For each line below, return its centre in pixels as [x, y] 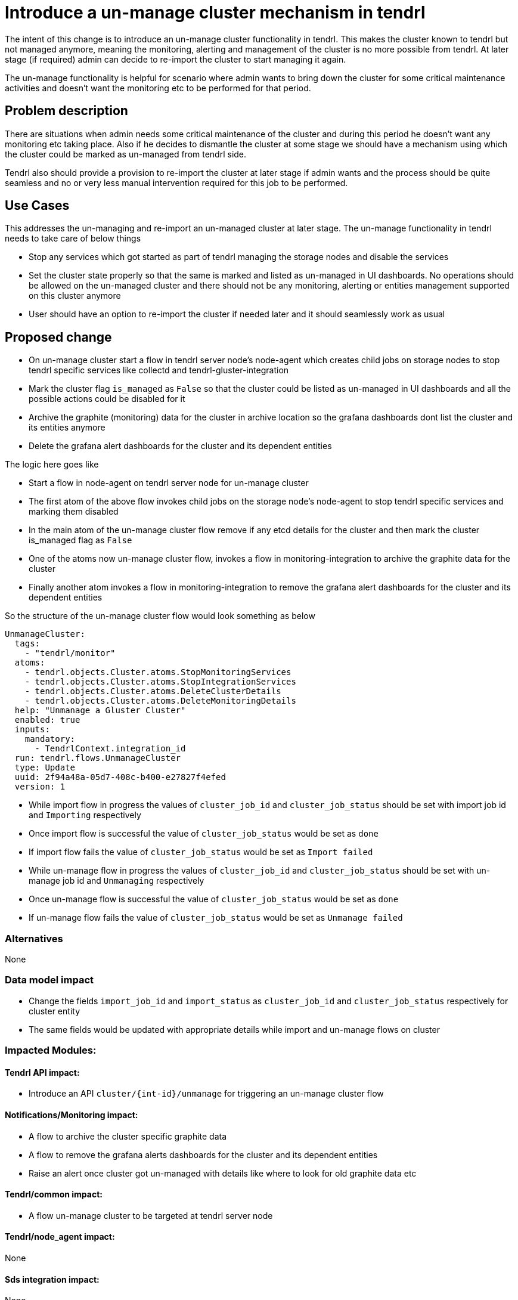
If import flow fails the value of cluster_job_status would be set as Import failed [201, 852]
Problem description [66, 111]
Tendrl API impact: [42, 1072]
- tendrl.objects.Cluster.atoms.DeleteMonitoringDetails [160, 701]
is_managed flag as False [80, 540]
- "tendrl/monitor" [70, 653]
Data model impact [49, 980]
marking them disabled [74, 512]
